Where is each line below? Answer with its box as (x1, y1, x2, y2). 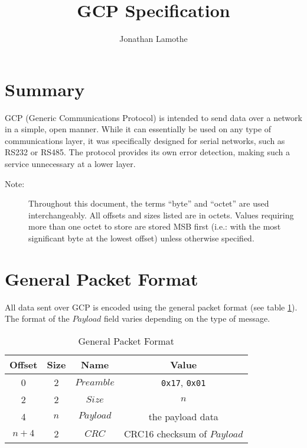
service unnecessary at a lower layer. (5, 158, 136, 170)
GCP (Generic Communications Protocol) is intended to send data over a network (5, 111, 302, 123)
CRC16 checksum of (123, 426, 207, 440)
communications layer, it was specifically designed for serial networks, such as (5, 134, 285, 146)
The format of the (5, 312, 70, 325)
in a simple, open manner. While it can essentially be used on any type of (5, 123, 272, 135)
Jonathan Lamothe (119, 32, 188, 45)
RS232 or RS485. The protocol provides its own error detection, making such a (5, 146, 290, 158)
